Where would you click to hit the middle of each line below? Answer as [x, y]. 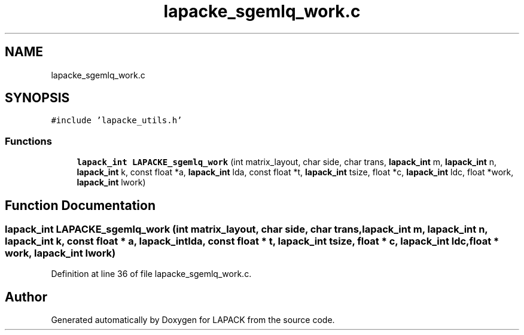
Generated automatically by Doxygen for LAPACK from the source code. [193, 320]
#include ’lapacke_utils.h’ [117, 121]
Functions [28, 141]
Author [26, 297]
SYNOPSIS [37, 98]
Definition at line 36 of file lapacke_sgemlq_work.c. [151, 274]
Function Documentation [80, 205]
